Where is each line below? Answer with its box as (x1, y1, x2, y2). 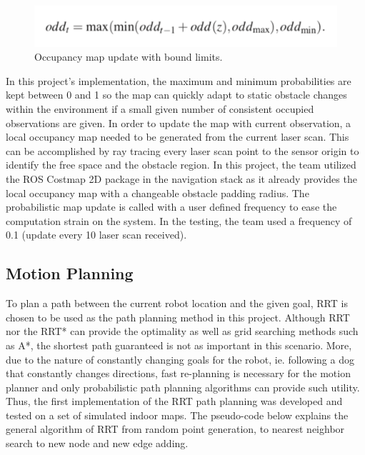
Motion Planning (6, 262, 134, 284)
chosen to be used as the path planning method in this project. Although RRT (6, 309, 350, 324)
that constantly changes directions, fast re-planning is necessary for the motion (6, 366, 351, 381)
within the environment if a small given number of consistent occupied (6, 101, 314, 116)
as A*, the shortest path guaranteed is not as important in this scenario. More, (6, 337, 352, 352)
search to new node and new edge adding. (6, 436, 189, 451)
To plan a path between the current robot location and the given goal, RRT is (6, 296, 348, 311)
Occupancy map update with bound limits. (34, 49, 223, 64)
